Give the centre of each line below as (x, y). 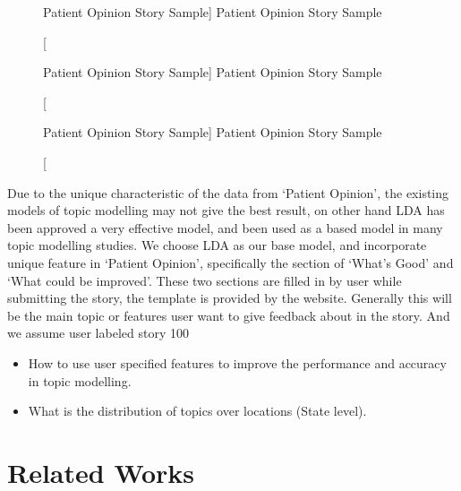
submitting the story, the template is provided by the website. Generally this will (230, 298)
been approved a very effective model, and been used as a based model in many (225, 227)
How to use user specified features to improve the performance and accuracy (237, 362)
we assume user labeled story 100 (98, 333)
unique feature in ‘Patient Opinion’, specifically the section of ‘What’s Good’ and (230, 262)
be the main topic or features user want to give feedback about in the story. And (229, 315)
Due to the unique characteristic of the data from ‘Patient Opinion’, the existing (228, 192)
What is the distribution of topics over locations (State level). (197, 411)
